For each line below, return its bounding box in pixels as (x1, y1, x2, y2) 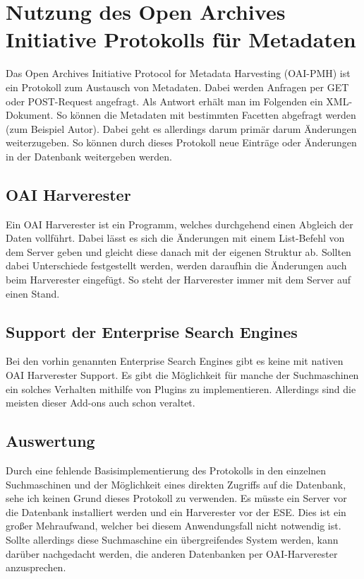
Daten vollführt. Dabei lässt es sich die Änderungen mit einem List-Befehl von (6, 230, 345, 245)
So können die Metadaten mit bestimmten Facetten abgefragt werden (56, 107, 356, 122)
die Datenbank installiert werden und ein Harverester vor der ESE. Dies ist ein (6, 504, 346, 519)
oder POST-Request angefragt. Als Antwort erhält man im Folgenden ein (6, 93, 323, 108)
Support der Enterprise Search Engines (6, 320, 298, 342)
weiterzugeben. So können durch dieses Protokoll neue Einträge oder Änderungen (6, 135, 357, 150)
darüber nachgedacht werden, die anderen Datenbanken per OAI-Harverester (6, 546, 338, 561)
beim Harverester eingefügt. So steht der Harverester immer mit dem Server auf (6, 272, 351, 287)
